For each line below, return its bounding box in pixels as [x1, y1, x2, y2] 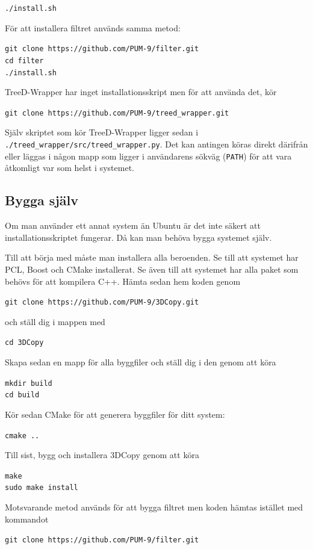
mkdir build [5, 379, 52, 388]
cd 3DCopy [5, 338, 44, 347]
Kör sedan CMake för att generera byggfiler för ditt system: [5, 408, 225, 420]
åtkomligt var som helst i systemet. [5, 161, 134, 174]
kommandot [5, 512, 49, 525]
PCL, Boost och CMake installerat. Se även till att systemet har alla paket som [5, 262, 299, 275]
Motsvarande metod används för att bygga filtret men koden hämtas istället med [5, 501, 303, 513]
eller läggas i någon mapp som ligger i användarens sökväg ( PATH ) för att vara [5, 149, 292, 162]
